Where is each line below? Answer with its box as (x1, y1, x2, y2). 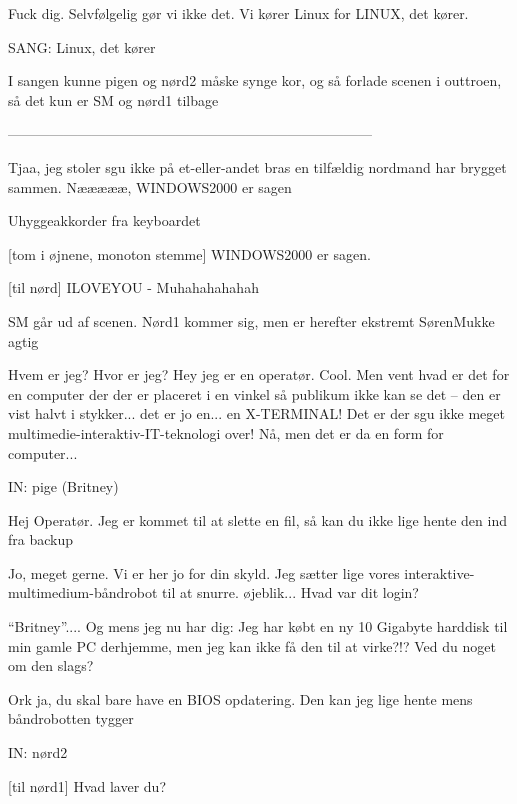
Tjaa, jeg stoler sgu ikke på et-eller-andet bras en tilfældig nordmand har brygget (8, 156, 507, 177)
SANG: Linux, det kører (8, 36, 156, 57)
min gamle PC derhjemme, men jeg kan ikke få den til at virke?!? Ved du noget (8, 635, 496, 656)
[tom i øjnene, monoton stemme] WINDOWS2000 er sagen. (8, 243, 371, 264)
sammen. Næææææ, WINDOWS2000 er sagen (8, 176, 292, 197)
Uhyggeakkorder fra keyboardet (8, 210, 201, 231)
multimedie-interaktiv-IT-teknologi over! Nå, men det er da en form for (8, 422, 444, 443)
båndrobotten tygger (8, 708, 134, 729)
